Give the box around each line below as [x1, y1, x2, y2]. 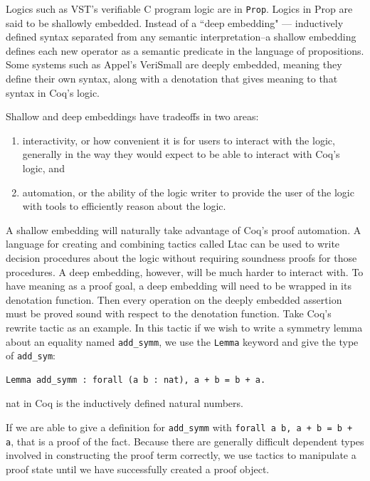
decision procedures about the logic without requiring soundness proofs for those [6, 250, 357, 265]
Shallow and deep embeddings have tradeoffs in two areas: [6, 109, 259, 124]
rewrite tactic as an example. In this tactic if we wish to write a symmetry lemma [6, 319, 363, 334]
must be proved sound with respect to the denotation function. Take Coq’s [6, 306, 332, 321]
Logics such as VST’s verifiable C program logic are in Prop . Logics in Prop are [6, 1, 353, 16]
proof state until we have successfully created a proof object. [6, 461, 270, 476]
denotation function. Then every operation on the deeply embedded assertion [6, 292, 342, 307]
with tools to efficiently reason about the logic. [22, 199, 226, 213]
